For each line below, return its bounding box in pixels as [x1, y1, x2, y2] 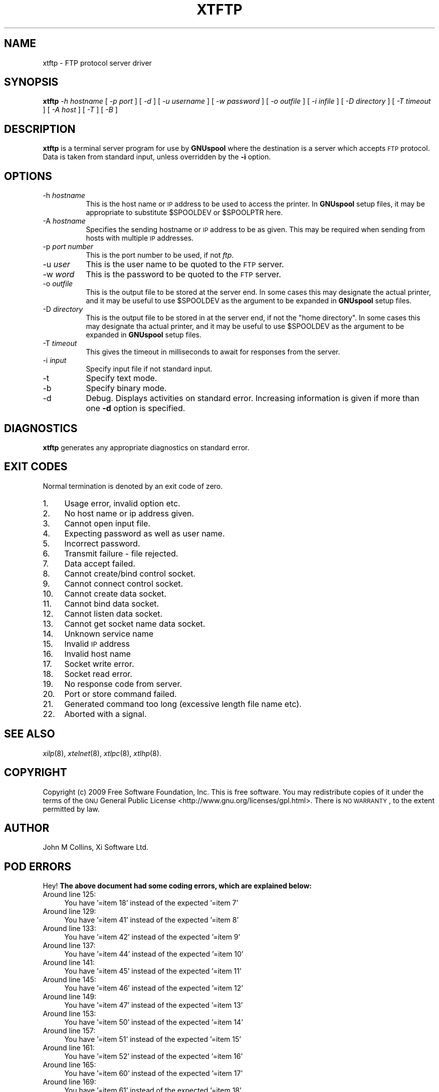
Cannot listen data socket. [64, 608, 163, 619]
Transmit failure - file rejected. [64, 548, 178, 559]
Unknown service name [64, 628, 153, 639]
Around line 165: [43, 1060, 96, 1069]
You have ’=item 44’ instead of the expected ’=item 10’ [64, 950, 244, 959]
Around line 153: [43, 1009, 96, 1018]
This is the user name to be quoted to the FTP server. [86, 259, 284, 270]
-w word [43, 269, 75, 280]
